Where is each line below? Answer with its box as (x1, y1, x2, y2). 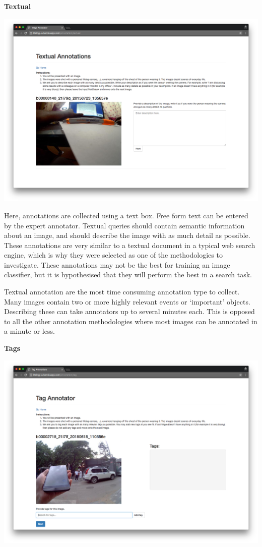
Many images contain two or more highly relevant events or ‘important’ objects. (4, 296, 250, 307)
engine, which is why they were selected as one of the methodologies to (4, 250, 223, 260)
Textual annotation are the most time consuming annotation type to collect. (4, 286, 240, 297)
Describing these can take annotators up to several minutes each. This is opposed (4, 306, 255, 317)
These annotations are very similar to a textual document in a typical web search (4, 239, 255, 250)
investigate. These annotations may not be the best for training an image (4, 259, 230, 270)
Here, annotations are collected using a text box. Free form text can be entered (4, 210, 248, 220)
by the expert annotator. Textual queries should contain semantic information (4, 220, 245, 230)
